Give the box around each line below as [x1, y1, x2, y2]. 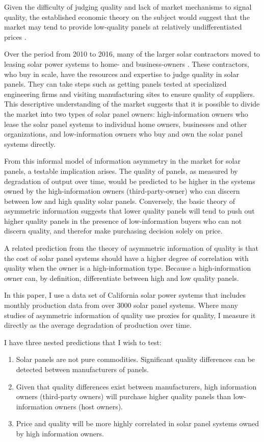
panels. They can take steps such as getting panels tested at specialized [4, 79, 227, 89]
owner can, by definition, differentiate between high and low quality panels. [4, 272, 239, 283]
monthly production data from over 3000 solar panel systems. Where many [4, 300, 239, 310]
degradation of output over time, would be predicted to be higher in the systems [4, 175, 255, 186]
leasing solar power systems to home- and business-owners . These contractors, [4, 58, 249, 69]
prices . [4, 31, 27, 42]
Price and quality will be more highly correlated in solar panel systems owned [16, 418, 259, 429]
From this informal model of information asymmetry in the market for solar [4, 155, 241, 166]
